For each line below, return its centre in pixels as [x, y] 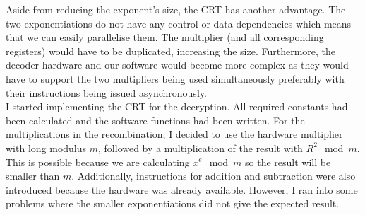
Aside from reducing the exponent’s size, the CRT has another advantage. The [176, 9]
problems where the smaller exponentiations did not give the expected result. [173, 203]
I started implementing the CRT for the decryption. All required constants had [177, 106]
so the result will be [288, 162]
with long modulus [46, 147]
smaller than [33, 176]
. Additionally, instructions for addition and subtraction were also [214, 176]
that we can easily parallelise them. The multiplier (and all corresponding [165, 37]
